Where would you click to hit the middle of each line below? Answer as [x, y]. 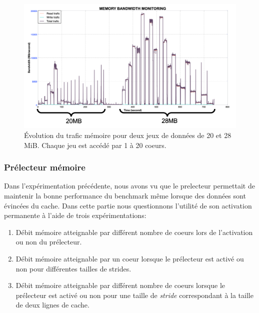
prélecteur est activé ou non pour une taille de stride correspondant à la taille [134, 295]
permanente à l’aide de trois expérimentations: [75, 215]
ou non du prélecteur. [49, 242]
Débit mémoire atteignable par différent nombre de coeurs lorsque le [120, 285]
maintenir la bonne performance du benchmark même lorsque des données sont [125, 195]
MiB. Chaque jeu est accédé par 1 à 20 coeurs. [95, 145]
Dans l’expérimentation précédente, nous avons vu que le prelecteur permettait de [129, 186]
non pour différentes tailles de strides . [73, 268]
